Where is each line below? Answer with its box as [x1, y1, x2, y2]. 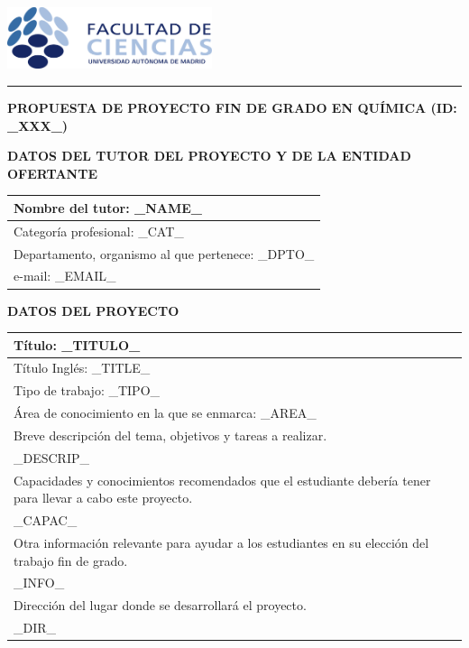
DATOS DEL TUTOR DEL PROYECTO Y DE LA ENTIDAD [7, 146, 411, 165]
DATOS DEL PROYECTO [7, 301, 179, 319]
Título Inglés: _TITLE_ [14, 358, 151, 377]
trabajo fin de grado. [14, 551, 128, 569]
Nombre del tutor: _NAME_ [14, 198, 203, 217]
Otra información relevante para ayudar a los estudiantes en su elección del [14, 532, 429, 551]
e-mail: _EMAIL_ [14, 266, 116, 285]
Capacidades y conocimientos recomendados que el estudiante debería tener [14, 470, 431, 489]
